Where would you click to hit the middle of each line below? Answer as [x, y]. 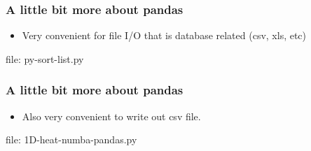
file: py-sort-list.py [45, 58]
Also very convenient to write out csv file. [111, 116]
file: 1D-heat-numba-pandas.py [71, 139]
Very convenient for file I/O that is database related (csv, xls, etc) [164, 35]
